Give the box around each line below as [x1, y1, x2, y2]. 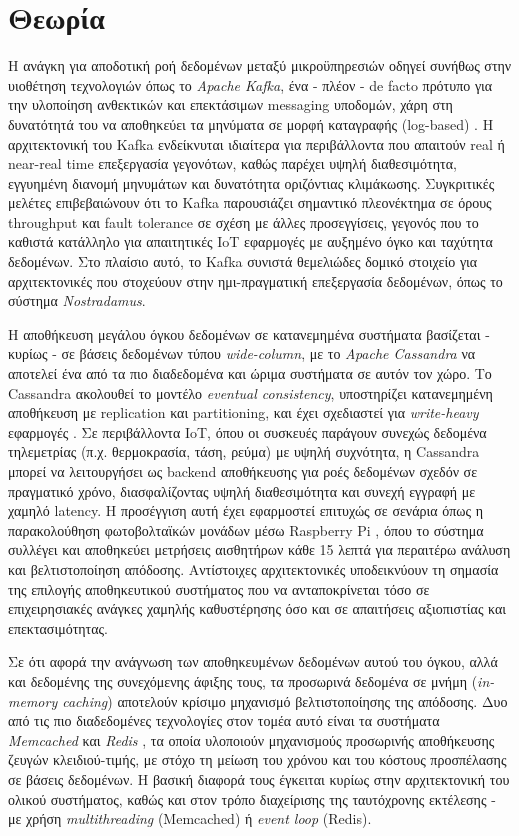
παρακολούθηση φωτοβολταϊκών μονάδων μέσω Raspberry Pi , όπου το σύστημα [8, 519, 484, 540]
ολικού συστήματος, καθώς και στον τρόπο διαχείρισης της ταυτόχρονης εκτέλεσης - [8, 788, 496, 809]
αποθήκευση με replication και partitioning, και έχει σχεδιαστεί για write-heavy [8, 402, 479, 423]
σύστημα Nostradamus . [8, 290, 146, 311]
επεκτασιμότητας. [8, 617, 109, 638]
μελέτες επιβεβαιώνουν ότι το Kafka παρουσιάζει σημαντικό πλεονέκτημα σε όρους [8, 192, 492, 213]
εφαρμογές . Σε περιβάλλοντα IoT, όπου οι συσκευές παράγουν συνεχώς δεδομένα [8, 421, 487, 442]
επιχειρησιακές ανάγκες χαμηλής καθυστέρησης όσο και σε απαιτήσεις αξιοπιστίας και [8, 598, 507, 619]
